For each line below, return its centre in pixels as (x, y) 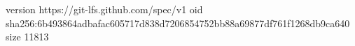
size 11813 (27, 37)
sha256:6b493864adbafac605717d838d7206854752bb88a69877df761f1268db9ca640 (178, 23)
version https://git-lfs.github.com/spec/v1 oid (104, 9)
